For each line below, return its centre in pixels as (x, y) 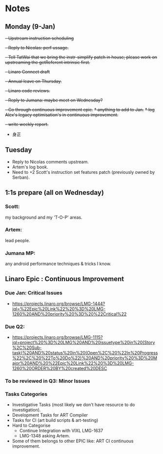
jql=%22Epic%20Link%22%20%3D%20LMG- (59, 309)
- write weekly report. (27, 124)
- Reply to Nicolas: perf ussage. (37, 48)
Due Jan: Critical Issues (34, 293)
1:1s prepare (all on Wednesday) (54, 193)
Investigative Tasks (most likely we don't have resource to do (73, 405)
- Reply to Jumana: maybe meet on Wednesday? (54, 100)
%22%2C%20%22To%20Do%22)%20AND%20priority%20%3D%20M (85, 358)
